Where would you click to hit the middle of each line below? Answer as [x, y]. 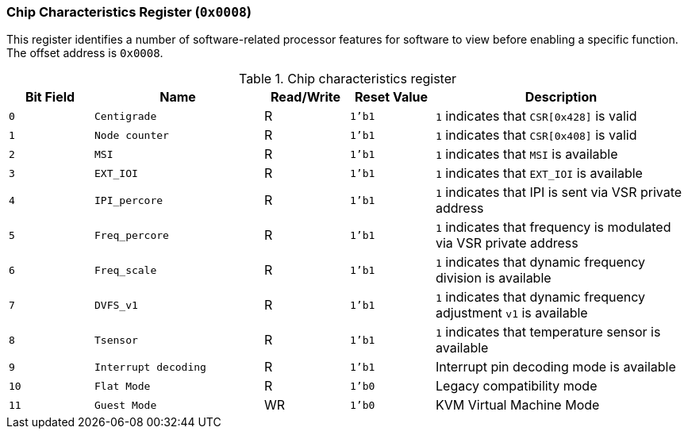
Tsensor [116, 340]
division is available [494, 278]
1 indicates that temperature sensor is [548, 332]
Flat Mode [123, 386]
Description [561, 97]
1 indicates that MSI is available [527, 154]
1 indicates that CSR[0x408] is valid [536, 135]
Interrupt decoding [150, 367]
